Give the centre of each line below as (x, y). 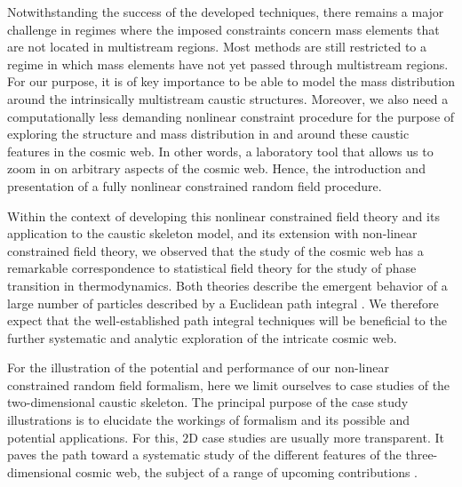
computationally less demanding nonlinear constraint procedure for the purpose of (231, 116)
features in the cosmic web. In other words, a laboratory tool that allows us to (220, 151)
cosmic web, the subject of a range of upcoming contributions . (247, 471)
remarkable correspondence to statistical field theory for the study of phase (212, 268)
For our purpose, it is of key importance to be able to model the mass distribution (231, 81)
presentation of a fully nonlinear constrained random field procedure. (195, 185)
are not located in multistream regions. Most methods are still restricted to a (217, 47)
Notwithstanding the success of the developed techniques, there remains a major (226, 12)
